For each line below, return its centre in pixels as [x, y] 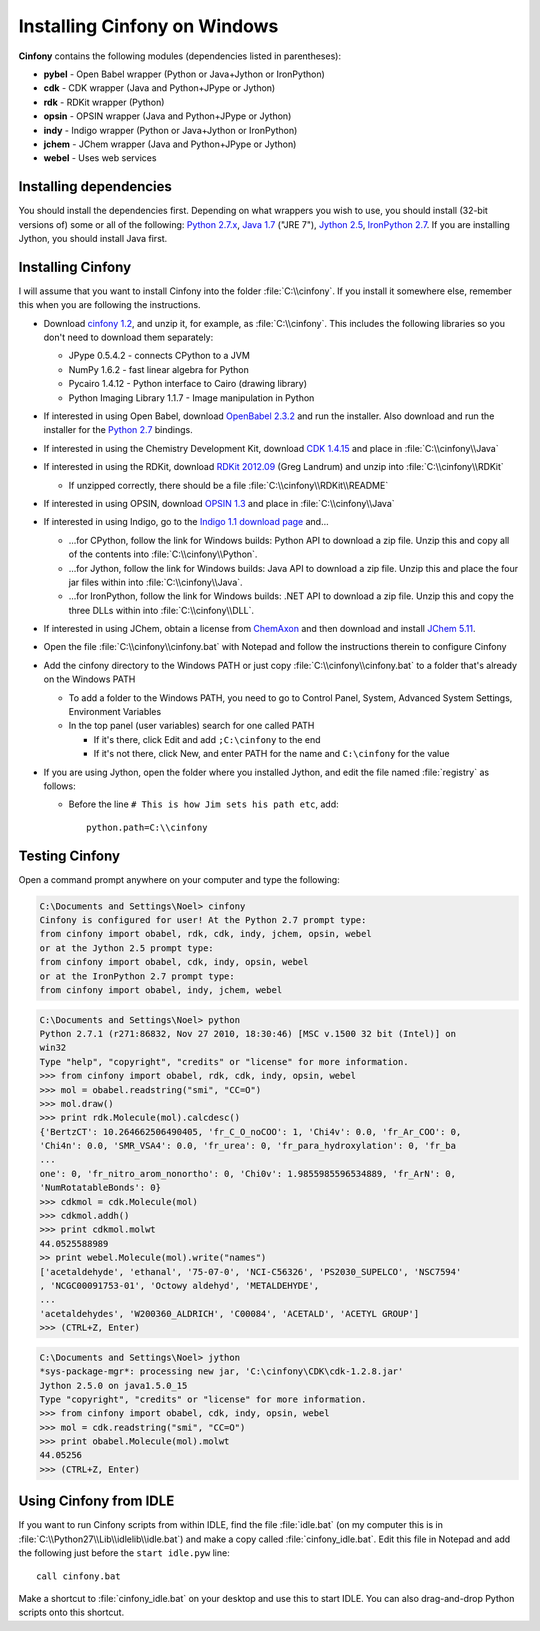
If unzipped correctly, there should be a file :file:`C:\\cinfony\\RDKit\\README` [228, 485]
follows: [59, 786]
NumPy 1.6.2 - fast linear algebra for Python [159, 369]
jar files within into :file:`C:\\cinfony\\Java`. [156, 582]
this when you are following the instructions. [109, 305]
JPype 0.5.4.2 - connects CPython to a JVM [159, 356]
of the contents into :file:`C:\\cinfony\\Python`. [163, 554]
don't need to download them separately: [128, 337]
